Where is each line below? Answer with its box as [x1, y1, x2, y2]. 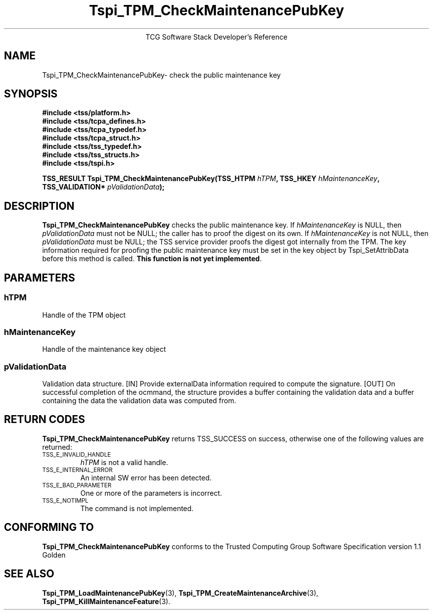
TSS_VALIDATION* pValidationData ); [42, 183, 165, 191]
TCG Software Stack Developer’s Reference [145, 32, 288, 41]
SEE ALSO [4, 567, 54, 580]
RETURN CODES [4, 413, 86, 426]
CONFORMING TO [4, 521, 94, 534]
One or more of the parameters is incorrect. [80, 488, 222, 497]
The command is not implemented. [80, 504, 194, 513]
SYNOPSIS [4, 88, 58, 100]
